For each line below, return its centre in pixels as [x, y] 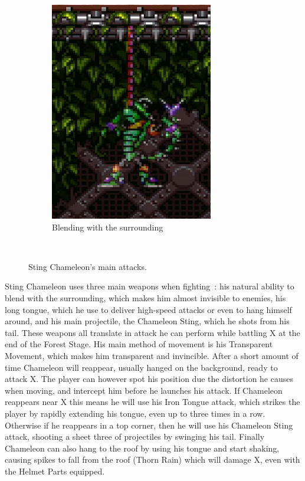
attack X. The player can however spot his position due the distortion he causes [149, 379]
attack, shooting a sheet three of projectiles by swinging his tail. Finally [135, 436]
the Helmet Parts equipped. [55, 471]
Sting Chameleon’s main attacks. [88, 266]
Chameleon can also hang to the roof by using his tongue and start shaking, [142, 448]
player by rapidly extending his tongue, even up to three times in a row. [135, 413]
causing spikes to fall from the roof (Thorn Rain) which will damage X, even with [152, 459]
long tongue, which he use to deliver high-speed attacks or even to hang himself [148, 309]
